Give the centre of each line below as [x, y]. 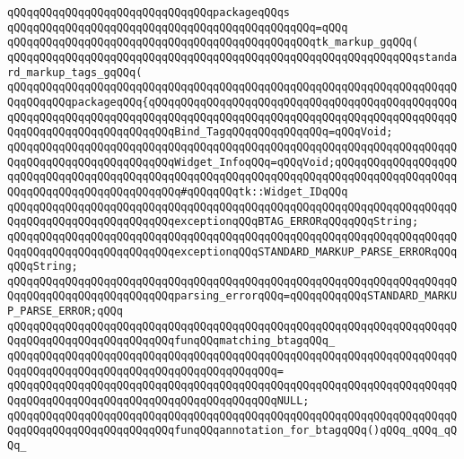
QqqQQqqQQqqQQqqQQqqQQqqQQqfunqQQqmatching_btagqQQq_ [171, 341]
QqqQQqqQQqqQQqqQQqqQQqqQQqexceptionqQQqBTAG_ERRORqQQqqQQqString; [213, 222]
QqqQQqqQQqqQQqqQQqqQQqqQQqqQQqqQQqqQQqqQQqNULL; [158, 401]
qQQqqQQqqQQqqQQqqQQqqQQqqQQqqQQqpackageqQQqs [149, 13]
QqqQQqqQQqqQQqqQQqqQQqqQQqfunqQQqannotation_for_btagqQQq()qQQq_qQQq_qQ [232, 431]
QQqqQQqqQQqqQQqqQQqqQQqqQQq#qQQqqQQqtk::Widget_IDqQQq [178, 191]
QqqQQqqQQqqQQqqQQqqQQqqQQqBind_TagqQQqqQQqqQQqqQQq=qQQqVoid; [200, 132]
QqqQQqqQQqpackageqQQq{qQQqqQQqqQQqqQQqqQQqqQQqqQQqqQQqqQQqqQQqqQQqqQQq [232, 102]
